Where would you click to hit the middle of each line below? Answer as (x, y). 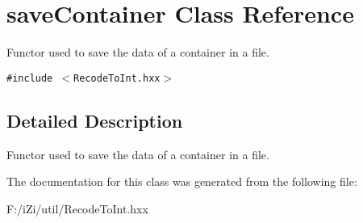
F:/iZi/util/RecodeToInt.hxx (77, 208)
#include (30, 78)
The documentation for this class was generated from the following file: (182, 181)
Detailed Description (95, 120)
